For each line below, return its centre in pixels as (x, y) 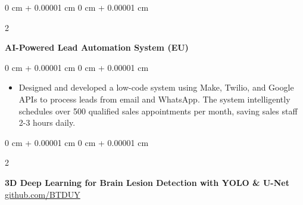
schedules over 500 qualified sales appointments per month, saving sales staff (158, 111)
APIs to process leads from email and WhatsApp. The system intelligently (154, 99)
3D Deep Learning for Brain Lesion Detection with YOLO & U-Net (147, 182)
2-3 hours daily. (47, 122)
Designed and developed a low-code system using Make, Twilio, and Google (156, 87)
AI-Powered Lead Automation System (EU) (97, 47)
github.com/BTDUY (43, 194)
